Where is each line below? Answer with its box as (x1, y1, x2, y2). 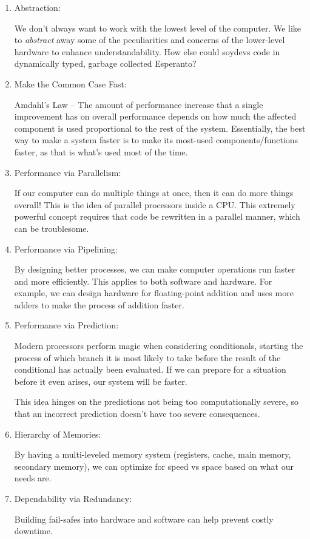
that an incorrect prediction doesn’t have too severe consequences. (14, 407, 260, 420)
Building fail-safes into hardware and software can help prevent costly (14, 512, 274, 525)
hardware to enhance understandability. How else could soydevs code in (14, 45, 280, 58)
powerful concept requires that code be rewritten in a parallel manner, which (14, 210, 300, 223)
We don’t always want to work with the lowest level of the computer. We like (14, 21, 302, 34)
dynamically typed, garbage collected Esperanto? (14, 57, 197, 70)
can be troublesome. (14, 222, 89, 234)
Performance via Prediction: (14, 319, 119, 331)
